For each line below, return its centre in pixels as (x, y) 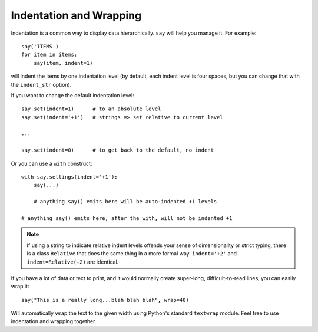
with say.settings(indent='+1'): (69, 177)
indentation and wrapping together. (54, 321)
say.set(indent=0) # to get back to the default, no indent (118, 150)
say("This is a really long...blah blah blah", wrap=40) (105, 300)
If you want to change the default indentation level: (73, 95)
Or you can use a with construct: (52, 163)
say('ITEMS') (40, 46)
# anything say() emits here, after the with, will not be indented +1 (127, 218)
